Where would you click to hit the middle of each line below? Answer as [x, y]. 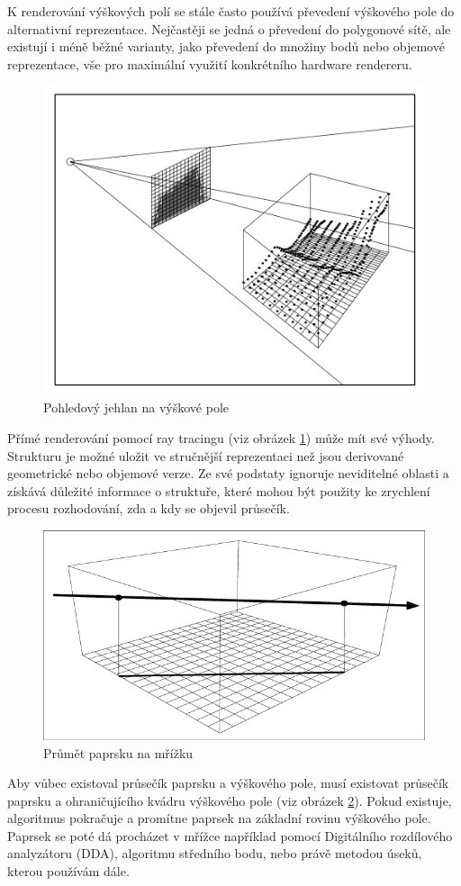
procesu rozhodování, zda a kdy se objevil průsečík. [149, 508]
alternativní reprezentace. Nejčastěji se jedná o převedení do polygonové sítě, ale [229, 28]
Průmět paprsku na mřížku [118, 752]
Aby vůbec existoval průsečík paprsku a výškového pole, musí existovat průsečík [228, 783]
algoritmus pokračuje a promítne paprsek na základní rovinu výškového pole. [219, 818]
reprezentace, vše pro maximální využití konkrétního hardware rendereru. [210, 63]
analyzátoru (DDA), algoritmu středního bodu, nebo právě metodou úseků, [215, 853]
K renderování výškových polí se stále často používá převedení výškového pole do [231, 11]
